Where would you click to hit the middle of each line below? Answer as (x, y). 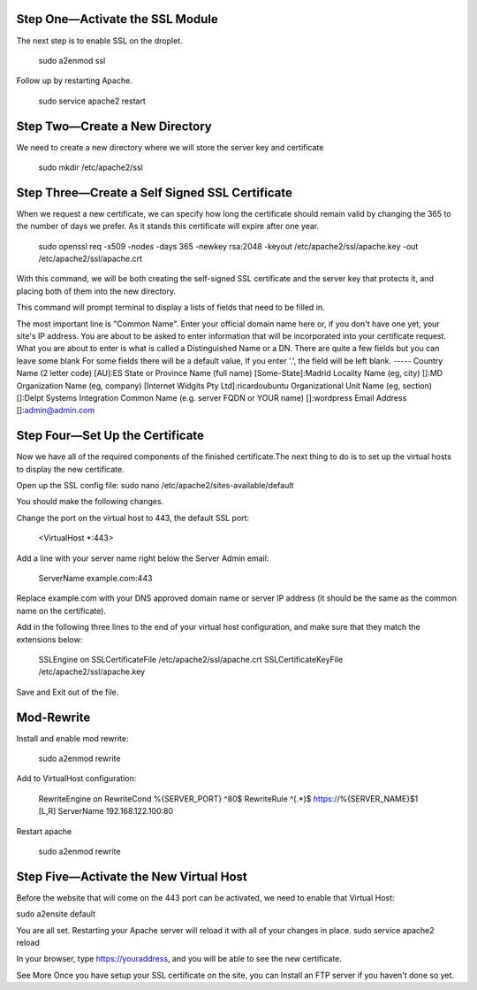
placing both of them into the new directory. (96, 291)
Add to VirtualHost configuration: (76, 779)
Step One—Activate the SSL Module (117, 19)
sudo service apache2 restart (92, 101)
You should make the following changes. (90, 502)
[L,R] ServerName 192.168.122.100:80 (106, 811)
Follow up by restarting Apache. (74, 81)
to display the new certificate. (70, 469)
